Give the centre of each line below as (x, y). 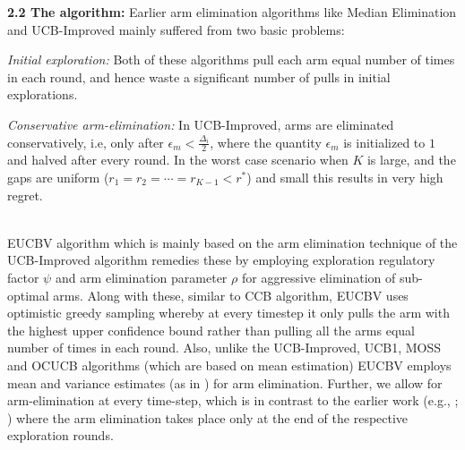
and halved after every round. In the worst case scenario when (178, 160)
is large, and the (411, 160)
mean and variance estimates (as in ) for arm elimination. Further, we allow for (225, 382)
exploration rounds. (60, 435)
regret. (25, 195)
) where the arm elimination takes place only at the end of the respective (208, 417)
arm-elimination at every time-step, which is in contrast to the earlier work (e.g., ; (233, 400)
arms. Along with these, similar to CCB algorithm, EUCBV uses (231, 295)
